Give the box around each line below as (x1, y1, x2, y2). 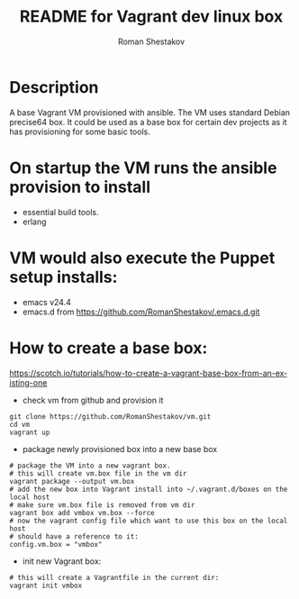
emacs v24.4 (22, 296, 72, 307)
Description (9, 77, 99, 97)
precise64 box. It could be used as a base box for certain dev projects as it (9, 116, 287, 127)
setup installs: (9, 267, 118, 287)
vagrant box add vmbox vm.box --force (9, 508, 155, 517)
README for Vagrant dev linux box (19, 6, 284, 27)
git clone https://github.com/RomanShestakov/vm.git (9, 412, 212, 421)
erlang (22, 216, 47, 227)
